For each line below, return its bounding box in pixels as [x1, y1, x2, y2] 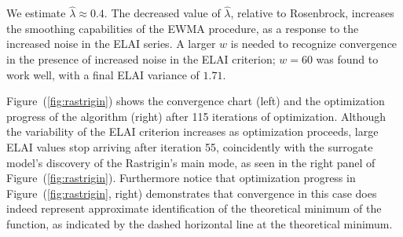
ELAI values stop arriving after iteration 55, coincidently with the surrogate [6, 138, 373, 155]
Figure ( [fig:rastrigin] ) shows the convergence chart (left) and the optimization [6, 93, 385, 109]
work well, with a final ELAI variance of [6, 66, 200, 82]
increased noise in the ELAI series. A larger [6, 35, 216, 52]
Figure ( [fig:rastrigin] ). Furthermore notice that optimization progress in [6, 170, 356, 186]
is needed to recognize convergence [230, 35, 398, 52]
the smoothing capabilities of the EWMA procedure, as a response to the [6, 20, 359, 36]
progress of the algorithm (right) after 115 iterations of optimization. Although [6, 108, 387, 124]
